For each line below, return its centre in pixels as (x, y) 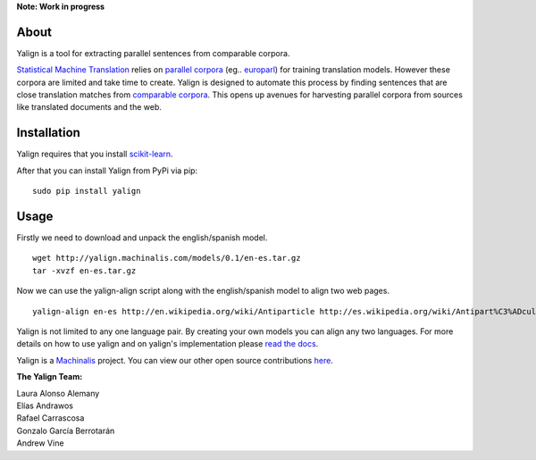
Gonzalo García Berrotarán (66, 431)
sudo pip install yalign (87, 191)
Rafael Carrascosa (50, 418)
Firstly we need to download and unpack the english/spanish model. (142, 238)
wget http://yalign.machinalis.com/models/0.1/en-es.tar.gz (167, 258)
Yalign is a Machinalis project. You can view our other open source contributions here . (175, 360)
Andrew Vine (40, 443)
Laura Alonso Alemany (58, 393)
